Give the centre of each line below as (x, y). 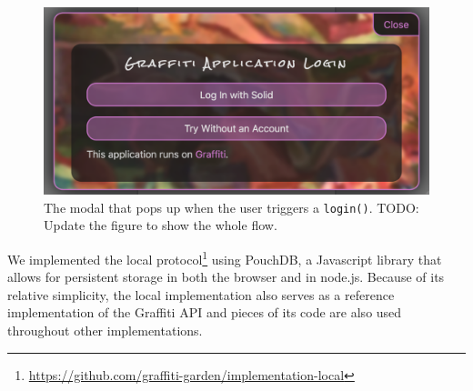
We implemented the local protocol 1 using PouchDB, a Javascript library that (225, 258)
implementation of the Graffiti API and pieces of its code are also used (205, 312)
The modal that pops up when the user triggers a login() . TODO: (231, 207)
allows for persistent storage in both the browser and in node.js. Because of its (226, 277)
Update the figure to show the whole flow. (161, 225)
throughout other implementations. (105, 331)
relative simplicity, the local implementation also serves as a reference (201, 294)
